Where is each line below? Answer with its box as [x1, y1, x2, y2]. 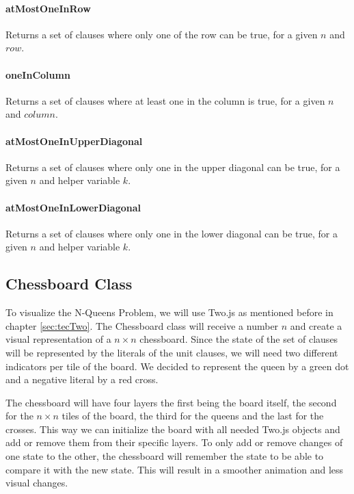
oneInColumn [5, 67, 70, 81]
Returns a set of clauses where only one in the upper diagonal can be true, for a [5, 159, 340, 174]
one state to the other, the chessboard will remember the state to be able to [5, 449, 324, 463]
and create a [290, 318, 342, 333]
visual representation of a [5, 332, 111, 346]
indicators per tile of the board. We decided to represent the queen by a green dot [5, 359, 349, 373]
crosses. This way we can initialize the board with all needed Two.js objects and [5, 421, 340, 436]
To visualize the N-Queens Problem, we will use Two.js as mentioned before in [5, 305, 333, 320]
